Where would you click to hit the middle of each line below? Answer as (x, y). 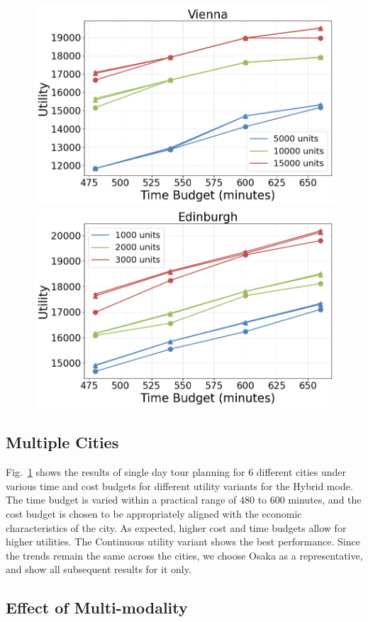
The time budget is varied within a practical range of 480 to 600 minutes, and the (184, 500)
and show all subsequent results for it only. (99, 569)
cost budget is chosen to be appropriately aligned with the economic (154, 513)
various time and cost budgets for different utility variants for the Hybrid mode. (179, 485)
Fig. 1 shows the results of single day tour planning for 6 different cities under (176, 472)
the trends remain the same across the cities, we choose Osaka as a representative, (184, 555)
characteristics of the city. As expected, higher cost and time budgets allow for (176, 527)
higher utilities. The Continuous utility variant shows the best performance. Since (183, 542)
